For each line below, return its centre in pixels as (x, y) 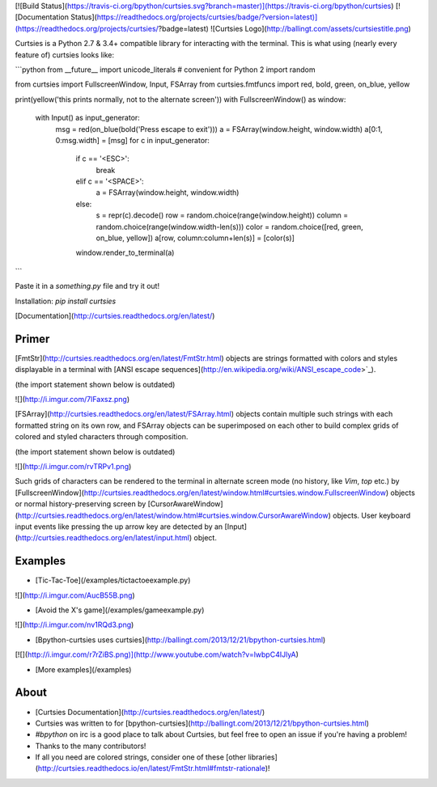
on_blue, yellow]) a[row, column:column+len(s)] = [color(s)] (195, 238)
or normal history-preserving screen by (81, 504)
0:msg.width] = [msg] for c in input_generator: (133, 140)
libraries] (263, 757)
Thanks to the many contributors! (91, 746)
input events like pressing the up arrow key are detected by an (119, 527)
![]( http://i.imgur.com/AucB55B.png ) (75, 595)
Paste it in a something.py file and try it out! (87, 286)
